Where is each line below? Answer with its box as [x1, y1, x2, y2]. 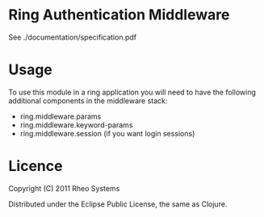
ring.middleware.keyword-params [19, 119, 133, 130]
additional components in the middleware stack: [8, 95, 168, 106]
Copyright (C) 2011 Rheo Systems [8, 183, 120, 193]
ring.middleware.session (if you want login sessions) [19, 128, 195, 138]
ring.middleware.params [19, 111, 102, 121]
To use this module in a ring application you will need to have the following [8, 87, 256, 97]
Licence [8, 157, 63, 175]
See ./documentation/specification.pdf [8, 32, 137, 42]
